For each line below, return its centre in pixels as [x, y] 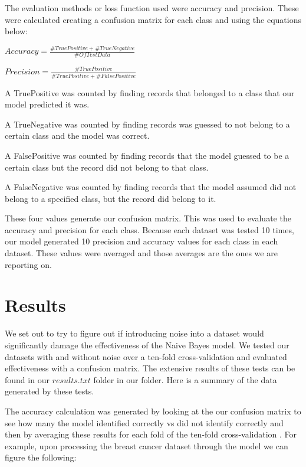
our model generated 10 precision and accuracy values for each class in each [142, 241]
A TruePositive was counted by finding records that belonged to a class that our [150, 92]
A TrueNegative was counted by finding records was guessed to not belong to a [147, 124]
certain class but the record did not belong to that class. [107, 167]
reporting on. [28, 264]
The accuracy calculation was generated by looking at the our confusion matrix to [153, 411]
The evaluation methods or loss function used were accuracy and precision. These [152, 8]
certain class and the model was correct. [77, 135]
